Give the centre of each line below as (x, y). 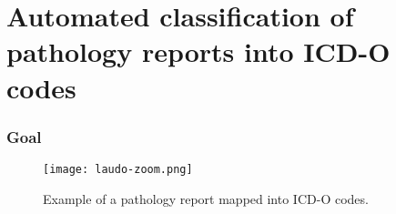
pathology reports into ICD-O (198, 51)
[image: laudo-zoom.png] (118, 169)
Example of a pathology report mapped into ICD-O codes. (206, 198)
